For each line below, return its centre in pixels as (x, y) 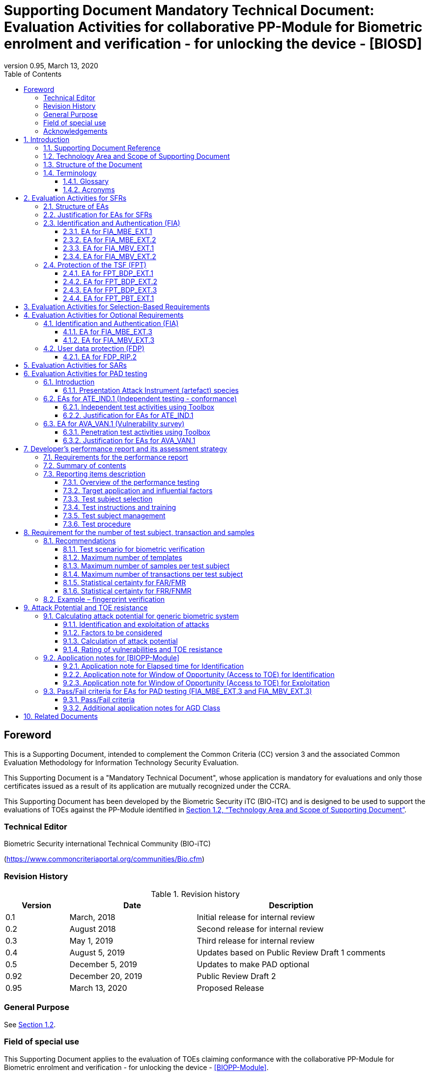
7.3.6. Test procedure (97, 524)
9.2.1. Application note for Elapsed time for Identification (154, 666)
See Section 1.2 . (30, 1024)
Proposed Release (230, 988)
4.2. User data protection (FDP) (94, 348)
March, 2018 (92, 917)
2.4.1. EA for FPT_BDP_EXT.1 (108, 273)
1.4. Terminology (70, 173)
